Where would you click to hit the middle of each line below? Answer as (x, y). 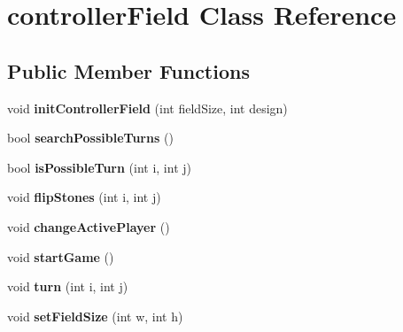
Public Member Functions (128, 70)
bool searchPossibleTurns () (90, 138)
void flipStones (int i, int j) (84, 197)
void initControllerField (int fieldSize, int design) (147, 108)
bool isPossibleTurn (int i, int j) (99, 167)
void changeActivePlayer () (89, 226)
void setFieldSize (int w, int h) (95, 316)
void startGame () (61, 256)
